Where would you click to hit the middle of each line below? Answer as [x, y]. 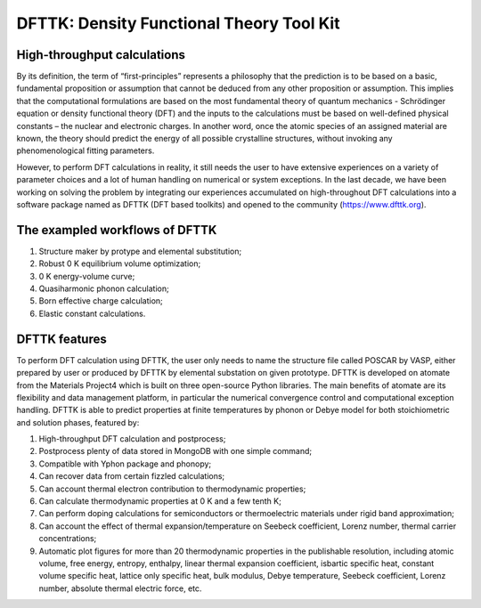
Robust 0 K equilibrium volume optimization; [120, 263]
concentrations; [68, 539]
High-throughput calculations [101, 55]
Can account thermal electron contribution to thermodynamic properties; [172, 489]
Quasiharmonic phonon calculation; [104, 288]
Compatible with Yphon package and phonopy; [125, 464]
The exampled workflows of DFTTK [117, 230]
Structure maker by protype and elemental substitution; [140, 251]
